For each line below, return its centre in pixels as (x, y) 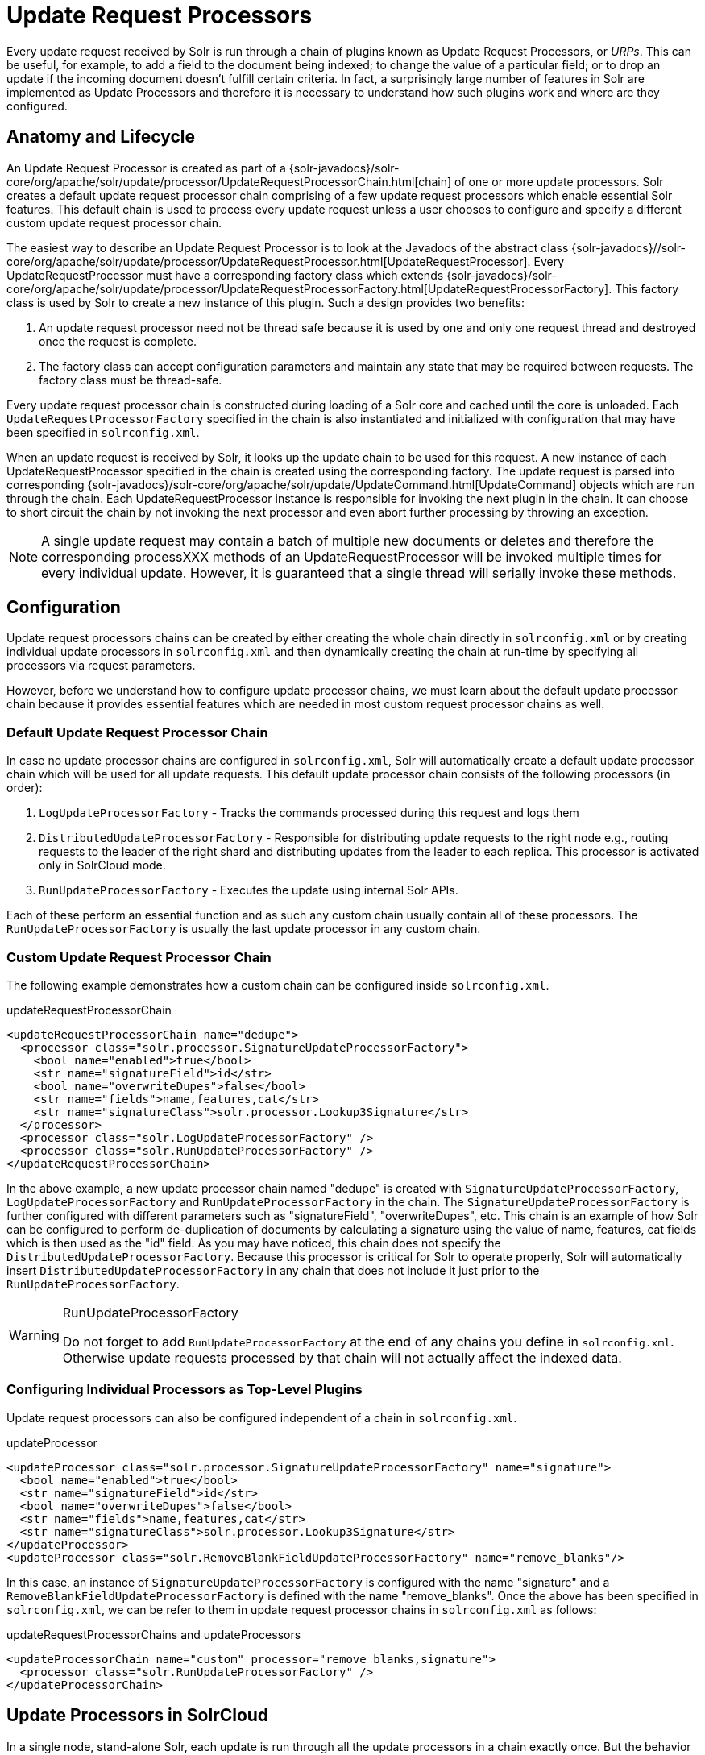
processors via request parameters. (101, 666)
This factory (647, 288)
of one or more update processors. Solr (559, 181)
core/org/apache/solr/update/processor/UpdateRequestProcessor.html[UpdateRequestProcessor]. (269, 261)
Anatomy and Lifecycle (101, 137)
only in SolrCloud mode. (102, 865)
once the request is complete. (118, 341)
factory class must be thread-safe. (131, 380)
